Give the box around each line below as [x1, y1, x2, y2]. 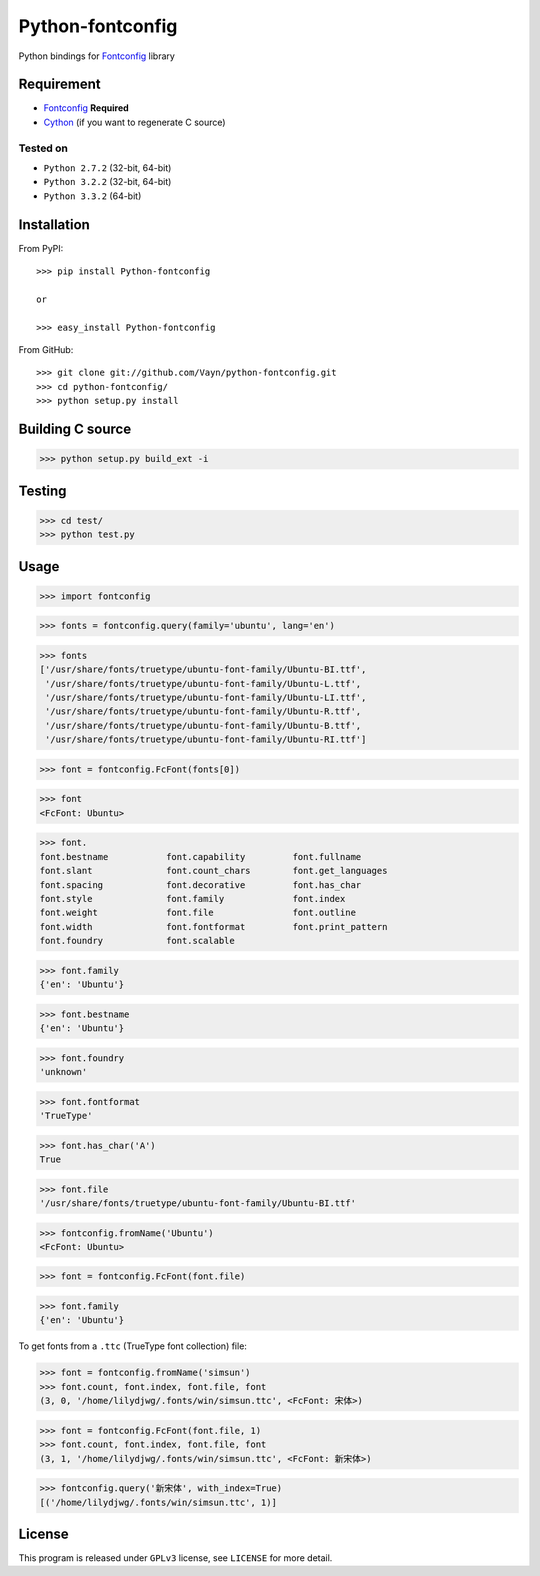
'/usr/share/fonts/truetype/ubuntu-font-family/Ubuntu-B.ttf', [45, 720, 362, 731]
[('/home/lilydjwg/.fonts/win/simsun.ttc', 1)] [39, 1496, 277, 1508]
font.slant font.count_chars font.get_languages [39, 865, 388, 877]
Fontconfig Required [43, 102, 129, 114]
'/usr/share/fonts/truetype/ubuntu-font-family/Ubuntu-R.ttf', [45, 706, 362, 717]
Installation [18, 216, 90, 233]
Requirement [18, 76, 102, 93]
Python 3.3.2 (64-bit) [43, 190, 142, 202]
